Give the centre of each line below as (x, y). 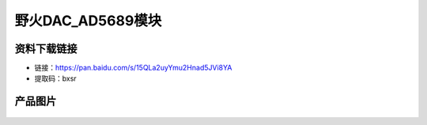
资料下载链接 (46, 49)
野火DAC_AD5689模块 (88, 21)
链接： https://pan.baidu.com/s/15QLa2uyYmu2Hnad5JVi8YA (133, 68)
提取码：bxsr (55, 78)
